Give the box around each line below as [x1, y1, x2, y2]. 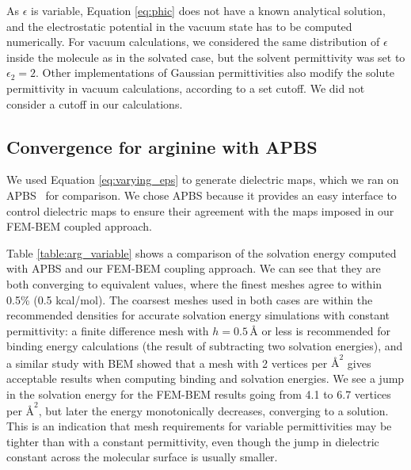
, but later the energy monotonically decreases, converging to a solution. [38, 402, 389, 418]
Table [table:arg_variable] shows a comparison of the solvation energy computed [6, 244, 397, 261]
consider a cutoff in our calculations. [6, 95, 183, 112]
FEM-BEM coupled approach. [6, 218, 153, 235]
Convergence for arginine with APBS [6, 134, 318, 159]
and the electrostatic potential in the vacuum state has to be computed [6, 17, 352, 34]
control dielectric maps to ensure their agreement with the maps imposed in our [6, 202, 394, 219]
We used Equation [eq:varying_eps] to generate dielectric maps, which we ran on [6, 171, 399, 188]
